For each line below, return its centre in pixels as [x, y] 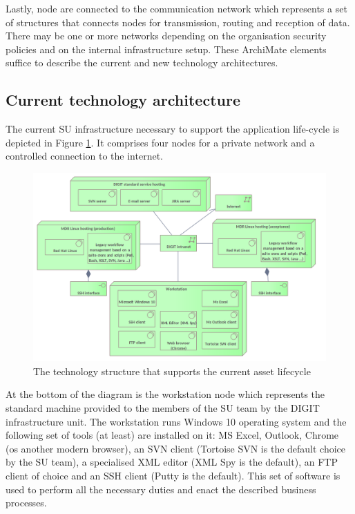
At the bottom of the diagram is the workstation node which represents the [165, 394]
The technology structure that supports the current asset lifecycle [172, 371]
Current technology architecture [123, 100]
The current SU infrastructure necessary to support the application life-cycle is [173, 129]
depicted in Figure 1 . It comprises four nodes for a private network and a [160, 142]
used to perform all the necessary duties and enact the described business [161, 489]
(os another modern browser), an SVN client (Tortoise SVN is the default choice [176, 448]
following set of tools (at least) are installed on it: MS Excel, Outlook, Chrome [172, 435]
